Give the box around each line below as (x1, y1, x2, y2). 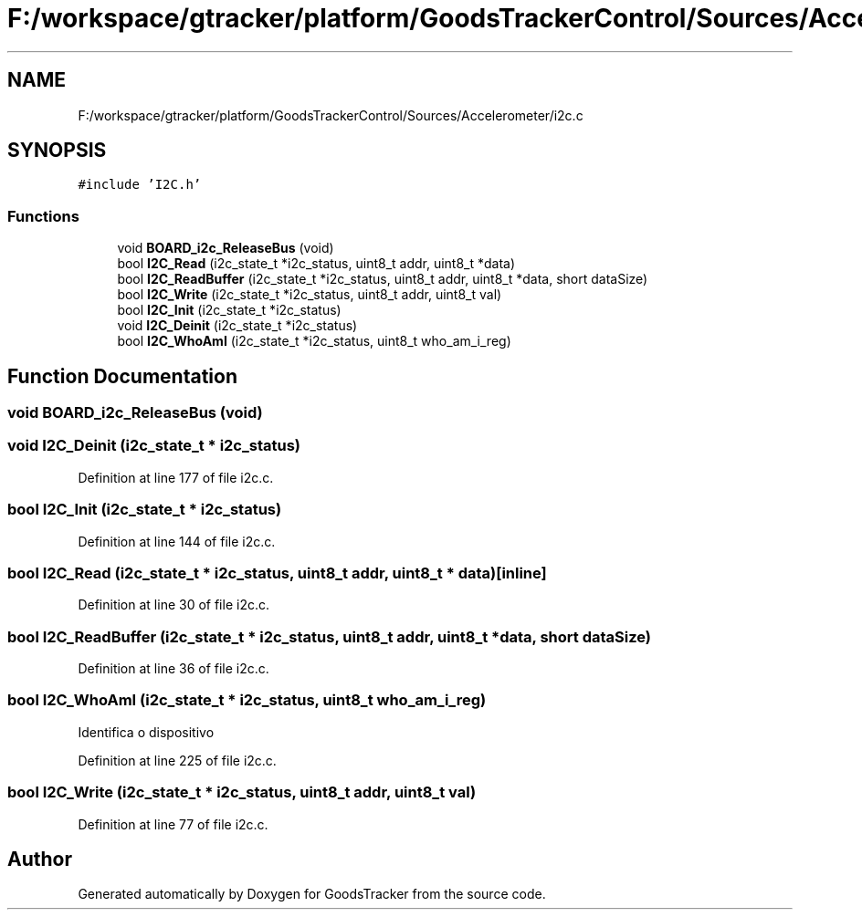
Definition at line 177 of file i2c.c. (78, 469, 274, 485)
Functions (7, 206, 79, 225)
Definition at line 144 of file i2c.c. (78, 533, 276, 549)
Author (7, 847, 72, 870)
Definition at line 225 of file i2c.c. (78, 752, 277, 768)
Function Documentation (7, 364, 237, 388)
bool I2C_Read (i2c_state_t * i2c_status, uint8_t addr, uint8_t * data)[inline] (7, 563, 547, 582)
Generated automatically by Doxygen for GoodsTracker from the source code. (78, 886, 546, 902)
